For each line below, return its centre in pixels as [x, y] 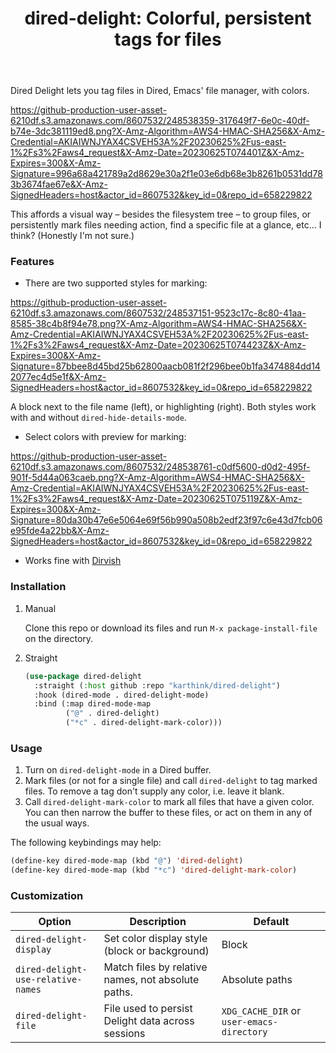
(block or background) [156, 951]
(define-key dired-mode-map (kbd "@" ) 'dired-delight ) [127, 861]
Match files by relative [155, 967]
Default [271, 922]
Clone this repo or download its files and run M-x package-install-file [171, 628]
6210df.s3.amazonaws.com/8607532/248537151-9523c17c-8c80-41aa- [158, 313]
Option [55, 922]
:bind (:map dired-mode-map [93, 704]
